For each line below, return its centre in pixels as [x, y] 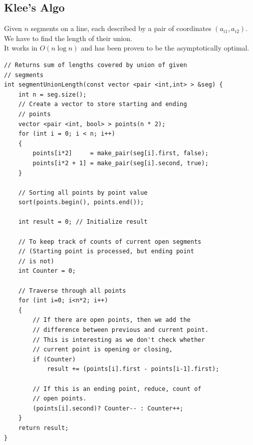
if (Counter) [54, 359]
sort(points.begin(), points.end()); [81, 202]
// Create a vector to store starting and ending [103, 104]
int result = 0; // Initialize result [83, 222]
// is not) [36, 261]
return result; [43, 428]
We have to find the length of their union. [68, 38]
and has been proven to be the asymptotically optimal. [165, 48]
